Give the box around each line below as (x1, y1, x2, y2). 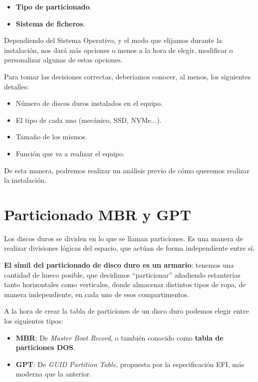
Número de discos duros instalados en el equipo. (15, 98, 163, 108)
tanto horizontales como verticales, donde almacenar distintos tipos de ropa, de (4, 279, 246, 290)
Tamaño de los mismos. (15, 131, 87, 142)
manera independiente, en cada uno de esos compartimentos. (4, 289, 189, 299)
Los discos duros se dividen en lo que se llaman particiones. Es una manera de (4, 233, 243, 243)
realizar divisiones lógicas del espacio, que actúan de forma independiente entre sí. (4, 243, 255, 253)
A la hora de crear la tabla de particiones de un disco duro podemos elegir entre (4, 306, 249, 316)
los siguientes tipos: (4, 316, 63, 326)
